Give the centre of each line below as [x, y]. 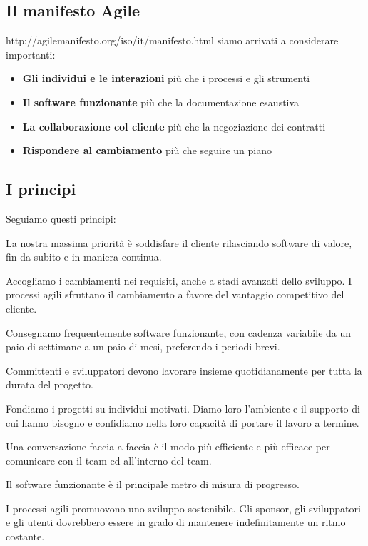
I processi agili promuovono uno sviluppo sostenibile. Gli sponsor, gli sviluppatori [183, 508]
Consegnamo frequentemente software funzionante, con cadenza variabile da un [179, 332]
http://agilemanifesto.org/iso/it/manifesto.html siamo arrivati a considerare [172, 40]
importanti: [31, 54]
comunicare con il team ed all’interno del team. [109, 460]
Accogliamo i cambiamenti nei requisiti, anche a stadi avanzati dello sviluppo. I [179, 280]
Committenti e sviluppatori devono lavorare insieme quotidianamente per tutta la [184, 370]
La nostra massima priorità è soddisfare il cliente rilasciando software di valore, [179, 242]
